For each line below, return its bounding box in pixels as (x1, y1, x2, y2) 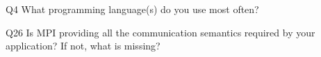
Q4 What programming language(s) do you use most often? (6, 2, 259, 16)
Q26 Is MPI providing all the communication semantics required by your (6, 25, 315, 39)
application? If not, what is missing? (6, 38, 160, 53)
